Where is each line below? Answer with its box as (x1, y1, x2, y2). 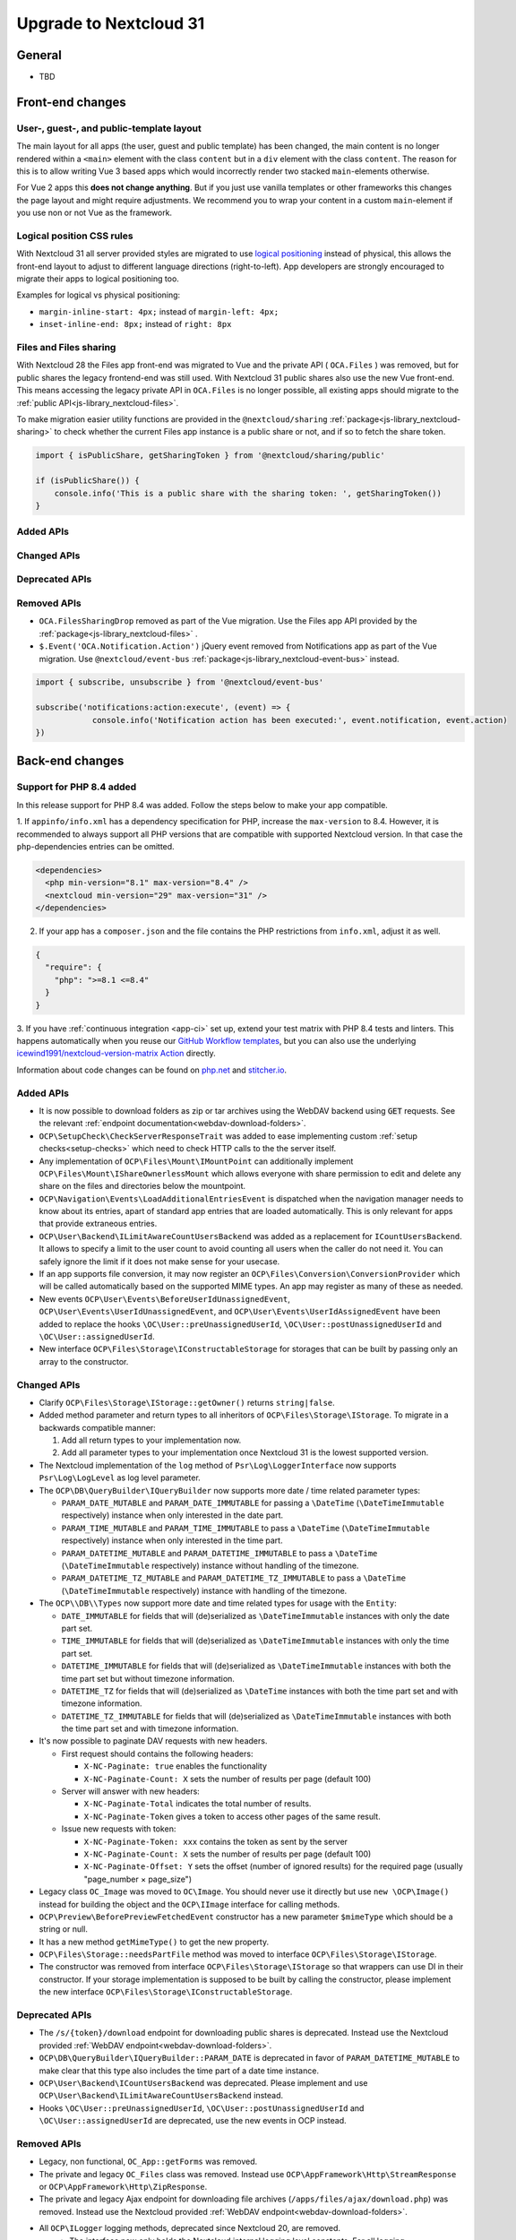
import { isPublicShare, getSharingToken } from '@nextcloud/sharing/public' (35, 451, 385, 461)
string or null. (39, 1924, 89, 1934)
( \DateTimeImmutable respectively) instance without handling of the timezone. (61, 1560, 359, 1571)
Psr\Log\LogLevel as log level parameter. (39, 1472, 201, 1483)
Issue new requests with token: (61, 1823, 176, 1834)
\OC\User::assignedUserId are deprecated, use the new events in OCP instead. (39, 2115, 347, 2126)
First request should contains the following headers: (61, 1748, 254, 1759)
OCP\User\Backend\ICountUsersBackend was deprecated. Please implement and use (39, 2077, 368, 2088)
